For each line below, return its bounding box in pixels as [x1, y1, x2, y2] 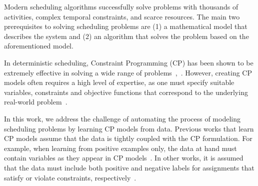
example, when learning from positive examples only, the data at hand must [4, 142, 237, 153]
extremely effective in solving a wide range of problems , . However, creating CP [4, 67, 252, 77]
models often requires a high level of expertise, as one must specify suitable [4, 77, 234, 87]
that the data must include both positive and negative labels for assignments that [4, 162, 254, 172]
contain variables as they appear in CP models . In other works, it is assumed [4, 152, 243, 163]
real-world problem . [4, 96, 67, 107]
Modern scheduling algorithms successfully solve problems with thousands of [4, 1, 238, 11]
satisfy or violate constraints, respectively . [4, 172, 136, 182]
